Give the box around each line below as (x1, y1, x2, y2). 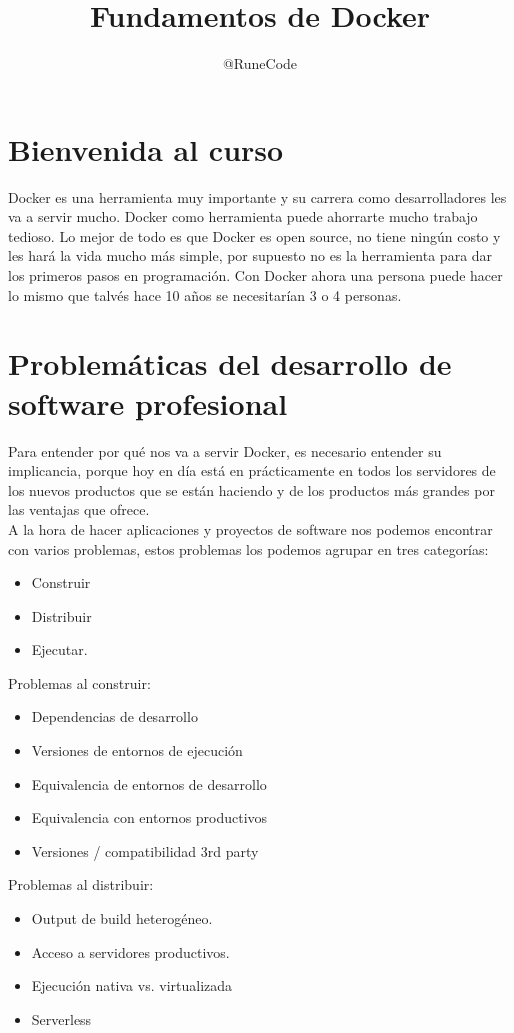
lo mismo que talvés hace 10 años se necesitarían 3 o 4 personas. (8, 284, 402, 305)
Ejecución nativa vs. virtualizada (31, 975, 233, 996)
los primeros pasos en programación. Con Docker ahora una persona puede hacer (8, 265, 503, 286)
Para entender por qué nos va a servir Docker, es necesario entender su (8, 440, 442, 461)
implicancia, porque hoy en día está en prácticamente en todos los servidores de (8, 460, 496, 481)
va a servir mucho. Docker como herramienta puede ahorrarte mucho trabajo (8, 206, 478, 227)
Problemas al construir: (8, 672, 151, 693)
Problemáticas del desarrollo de (8, 343, 452, 384)
